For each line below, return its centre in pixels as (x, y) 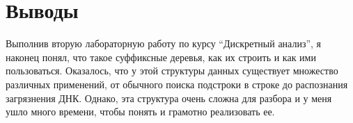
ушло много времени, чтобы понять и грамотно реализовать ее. (140, 112)
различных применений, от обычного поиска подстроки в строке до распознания (177, 84)
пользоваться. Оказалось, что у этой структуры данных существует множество (172, 71)
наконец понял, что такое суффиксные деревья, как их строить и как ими (161, 57)
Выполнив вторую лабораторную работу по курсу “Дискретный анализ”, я (164, 43)
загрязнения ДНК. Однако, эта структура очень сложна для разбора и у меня (169, 98)
